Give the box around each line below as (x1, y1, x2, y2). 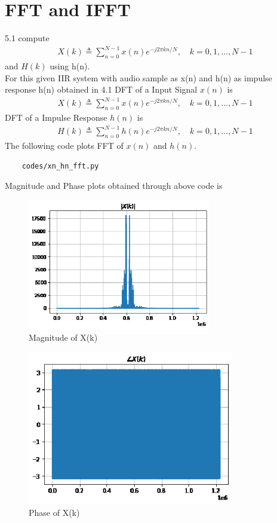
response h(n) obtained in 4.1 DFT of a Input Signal (5, 83, 198, 96)
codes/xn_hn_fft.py (21, 161, 99, 170)
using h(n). (50, 60, 90, 72)
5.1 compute (5, 32, 50, 44)
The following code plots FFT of (5, 139, 124, 152)
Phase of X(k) (29, 506, 80, 518)
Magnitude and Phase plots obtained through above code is (5, 179, 223, 192)
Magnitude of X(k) (29, 331, 98, 344)
